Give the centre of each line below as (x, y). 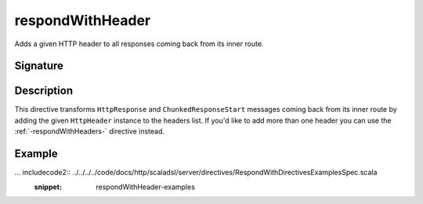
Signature (39, 66)
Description (44, 91)
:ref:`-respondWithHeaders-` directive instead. (89, 131)
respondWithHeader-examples (146, 187)
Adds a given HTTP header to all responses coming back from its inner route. (139, 44)
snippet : (48, 187)
